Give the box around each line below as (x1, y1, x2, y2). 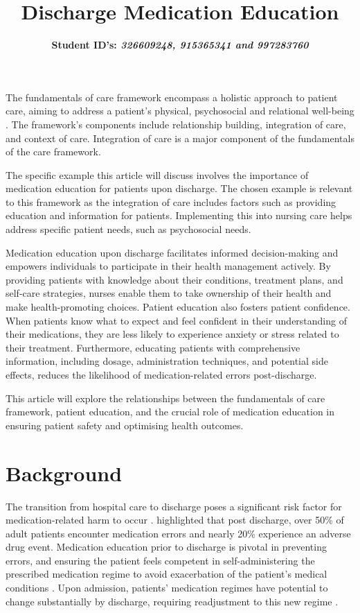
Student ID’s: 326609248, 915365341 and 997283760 (51, 37, 309, 52)
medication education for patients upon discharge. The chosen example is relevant (6, 181, 353, 196)
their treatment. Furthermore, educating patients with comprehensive (6, 340, 300, 354)
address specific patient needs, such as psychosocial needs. (6, 222, 251, 236)
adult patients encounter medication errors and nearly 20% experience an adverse (6, 526, 351, 540)
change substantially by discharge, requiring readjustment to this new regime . (6, 594, 339, 608)
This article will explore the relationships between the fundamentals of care (6, 390, 325, 405)
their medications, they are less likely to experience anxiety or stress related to (6, 327, 339, 341)
